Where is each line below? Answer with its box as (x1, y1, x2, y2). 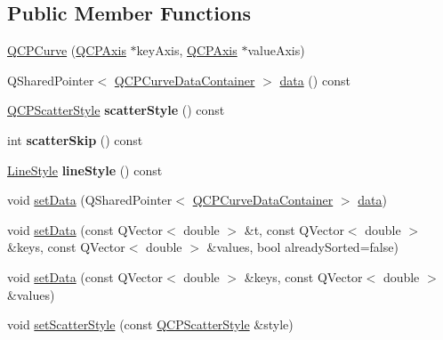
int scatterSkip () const (7, 130, 143, 149)
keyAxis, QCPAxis (136, 41, 238, 60)
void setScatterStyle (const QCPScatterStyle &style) (7, 315, 294, 334)
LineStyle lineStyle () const (7, 160, 163, 179)
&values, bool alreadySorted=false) (206, 238, 399, 256)
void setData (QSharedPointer (7, 190, 173, 209)
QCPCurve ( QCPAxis (7, 41, 126, 60)
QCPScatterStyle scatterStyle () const (7, 101, 225, 119)
